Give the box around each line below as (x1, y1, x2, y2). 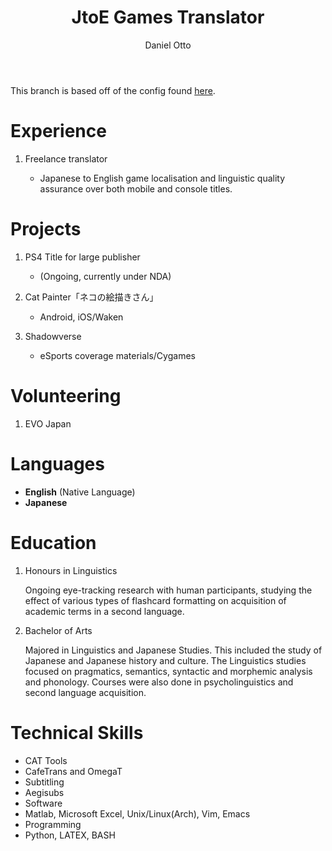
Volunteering (10, 385, 122, 407)
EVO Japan (24, 417, 72, 430)
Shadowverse (24, 330, 82, 342)
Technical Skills (10, 721, 144, 744)
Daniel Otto (144, 39, 192, 51)
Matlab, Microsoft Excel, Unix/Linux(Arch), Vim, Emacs (24, 807, 251, 820)
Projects (10, 218, 82, 241)
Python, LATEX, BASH (24, 829, 116, 841)
